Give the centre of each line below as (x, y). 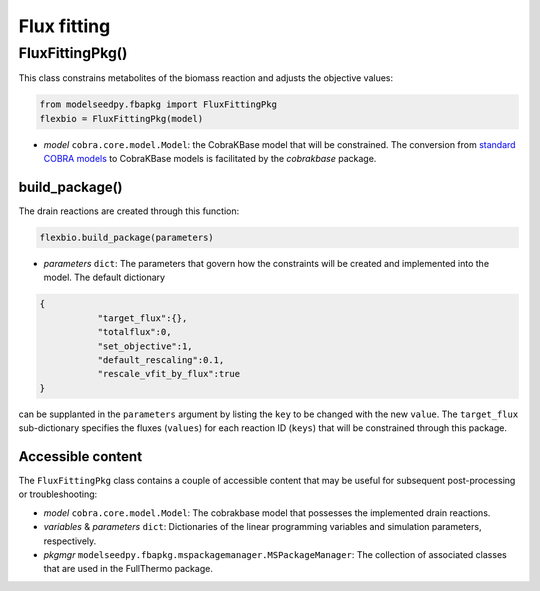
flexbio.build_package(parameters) (126, 238)
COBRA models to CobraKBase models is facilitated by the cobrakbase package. (210, 159)
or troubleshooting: (58, 494)
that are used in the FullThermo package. (128, 569)
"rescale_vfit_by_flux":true (168, 374)
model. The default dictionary (104, 277)
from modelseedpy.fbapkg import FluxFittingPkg (158, 104)
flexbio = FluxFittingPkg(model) (121, 118)
